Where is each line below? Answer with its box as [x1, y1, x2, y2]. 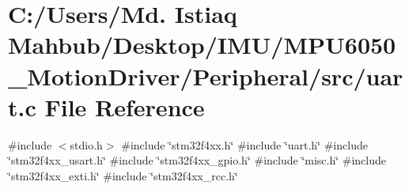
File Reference [44, 90, 205, 123]
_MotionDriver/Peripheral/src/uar [8, 59, 403, 92]
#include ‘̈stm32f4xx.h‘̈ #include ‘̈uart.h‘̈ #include [121, 136, 368, 153]
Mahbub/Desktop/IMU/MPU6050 [8, 28, 396, 61]
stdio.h [70, 136, 103, 153]
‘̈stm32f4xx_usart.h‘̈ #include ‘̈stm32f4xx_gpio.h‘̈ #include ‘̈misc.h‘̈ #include [8, 152, 387, 168]
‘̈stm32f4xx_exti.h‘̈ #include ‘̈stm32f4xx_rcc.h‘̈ [8, 167, 238, 183]
